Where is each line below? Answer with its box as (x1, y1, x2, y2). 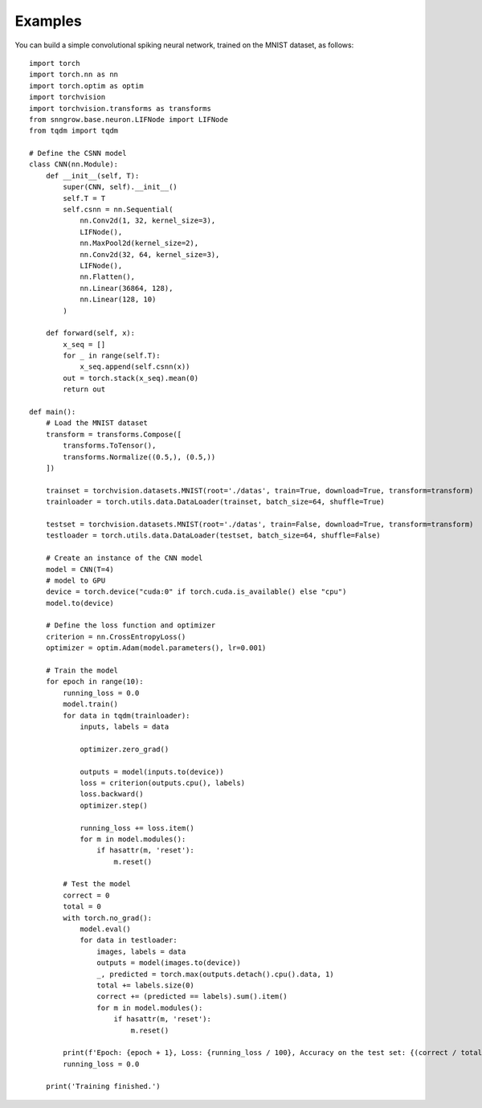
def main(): (29, 407, 76, 417)
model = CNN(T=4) (45, 565, 114, 574)
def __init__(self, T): (45, 171, 140, 180)
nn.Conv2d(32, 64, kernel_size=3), (80, 250, 220, 259)
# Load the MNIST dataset (45, 419, 149, 427)
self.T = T (63, 194, 106, 202)
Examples (14, 12, 82, 30)
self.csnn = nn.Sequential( (63, 205, 174, 215)
